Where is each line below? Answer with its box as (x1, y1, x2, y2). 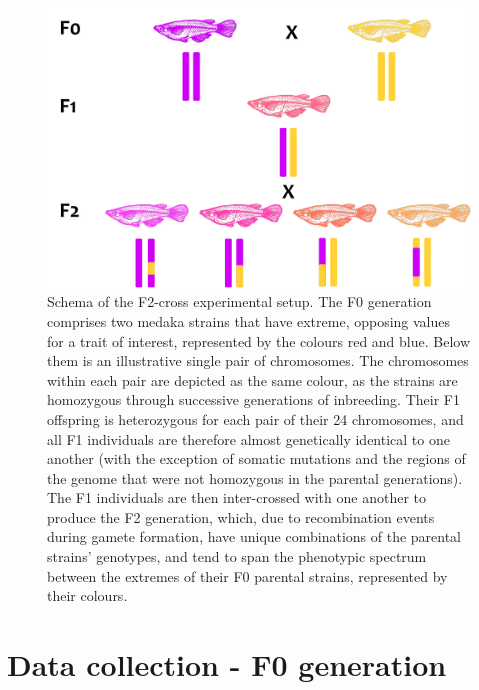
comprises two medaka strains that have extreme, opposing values (47, 310, 451, 331)
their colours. (47, 585, 128, 606)
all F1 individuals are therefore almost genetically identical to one (47, 428, 450, 449)
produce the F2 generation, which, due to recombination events (47, 506, 435, 527)
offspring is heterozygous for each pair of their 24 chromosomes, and (47, 408, 464, 429)
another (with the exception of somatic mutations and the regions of (47, 448, 466, 469)
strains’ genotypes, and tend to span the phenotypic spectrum (47, 546, 427, 567)
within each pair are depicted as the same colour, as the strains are (47, 369, 458, 390)
